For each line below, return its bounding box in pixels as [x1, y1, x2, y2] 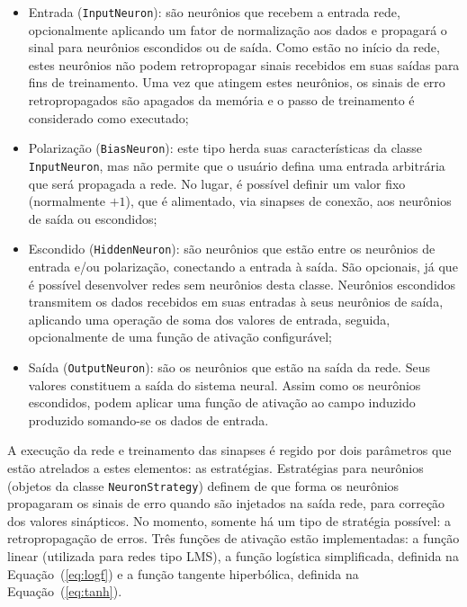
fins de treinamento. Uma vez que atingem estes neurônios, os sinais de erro [28, 73, 445, 92]
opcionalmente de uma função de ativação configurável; [28, 327, 332, 346]
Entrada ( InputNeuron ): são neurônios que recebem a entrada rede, [28, 3, 400, 21]
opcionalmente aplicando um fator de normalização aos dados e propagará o [28, 20, 447, 39]
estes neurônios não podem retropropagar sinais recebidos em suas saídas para [28, 55, 460, 74]
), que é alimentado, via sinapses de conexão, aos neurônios [125, 192, 452, 210]
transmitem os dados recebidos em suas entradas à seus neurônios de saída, [28, 292, 444, 311]
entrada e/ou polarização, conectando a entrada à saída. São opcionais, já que [28, 256, 458, 275]
